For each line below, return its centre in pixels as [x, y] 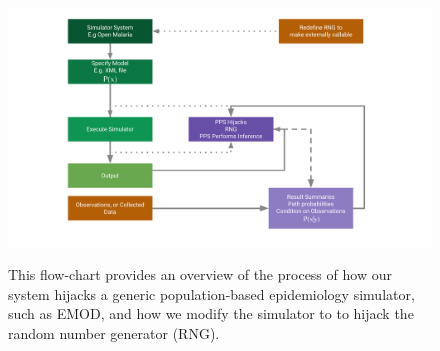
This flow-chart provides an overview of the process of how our [200, 274]
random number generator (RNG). [114, 332]
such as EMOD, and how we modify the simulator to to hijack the [211, 313]
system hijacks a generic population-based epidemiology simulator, [211, 293]
